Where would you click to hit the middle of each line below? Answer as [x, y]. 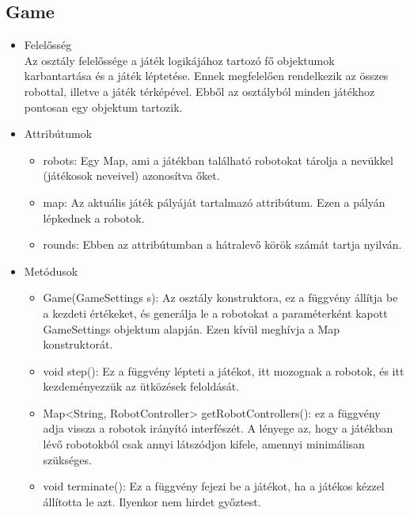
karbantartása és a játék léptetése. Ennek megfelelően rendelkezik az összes [206, 76]
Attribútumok [58, 134]
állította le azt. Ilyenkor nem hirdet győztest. [152, 501]
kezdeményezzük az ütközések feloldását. [141, 386]
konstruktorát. [78, 344]
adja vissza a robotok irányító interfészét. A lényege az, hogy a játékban [218, 428]
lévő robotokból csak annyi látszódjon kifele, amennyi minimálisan [204, 444]
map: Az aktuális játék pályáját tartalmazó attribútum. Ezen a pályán [214, 202]
